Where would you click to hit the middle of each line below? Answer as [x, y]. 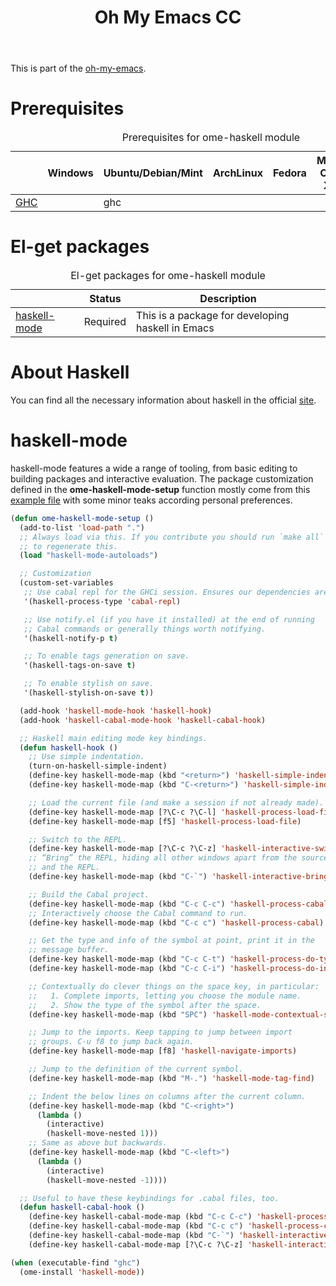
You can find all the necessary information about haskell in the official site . [163, 400]
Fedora [289, 173]
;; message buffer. [69, 950]
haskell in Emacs [175, 328]
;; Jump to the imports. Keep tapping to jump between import [160, 1032]
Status [105, 299]
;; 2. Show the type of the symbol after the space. [145, 1005]
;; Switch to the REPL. [78, 839]
